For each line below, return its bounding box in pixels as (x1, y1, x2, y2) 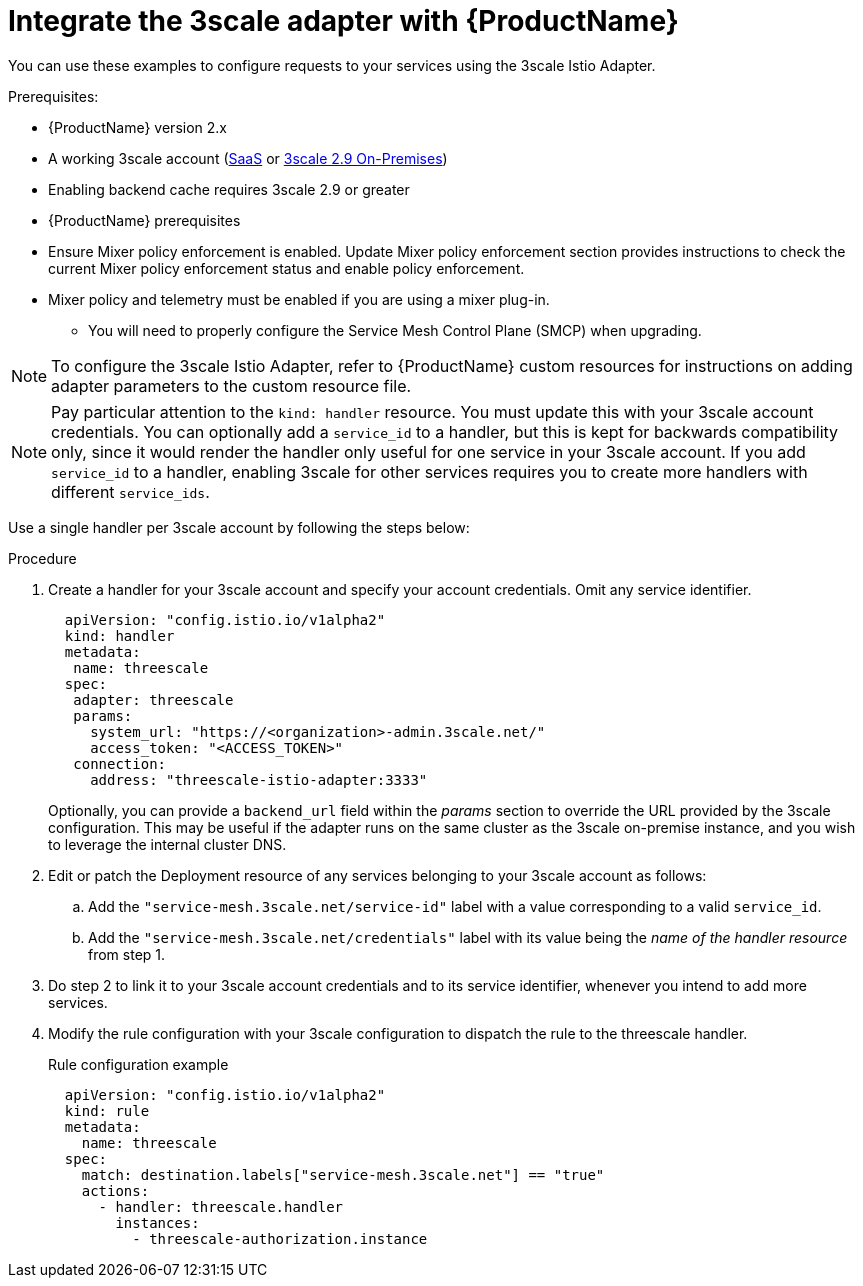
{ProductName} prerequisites (48, 211, 241, 229)
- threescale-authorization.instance (132, 1230, 428, 1247)
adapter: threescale (73, 691, 234, 708)
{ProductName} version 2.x (48, 118, 227, 136)
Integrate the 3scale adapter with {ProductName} (8, 4, 679, 38)
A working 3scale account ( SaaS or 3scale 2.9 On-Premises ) (48, 149, 448, 167)
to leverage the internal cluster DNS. (48, 835, 287, 853)
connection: (73, 755, 167, 772)
